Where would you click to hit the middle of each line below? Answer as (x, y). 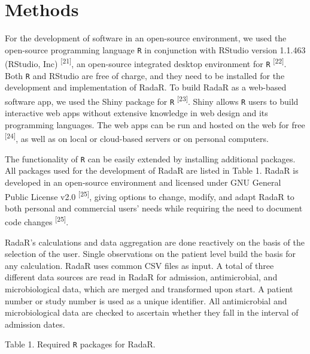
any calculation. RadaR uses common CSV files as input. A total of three (139, 265)
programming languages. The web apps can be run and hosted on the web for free (155, 124)
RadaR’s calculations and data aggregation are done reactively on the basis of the (155, 242)
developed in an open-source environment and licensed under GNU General (143, 182)
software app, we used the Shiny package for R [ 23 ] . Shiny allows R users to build (152, 100)
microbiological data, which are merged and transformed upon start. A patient (149, 289)
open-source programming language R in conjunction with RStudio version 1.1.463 (155, 49)
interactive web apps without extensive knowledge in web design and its (136, 113)
